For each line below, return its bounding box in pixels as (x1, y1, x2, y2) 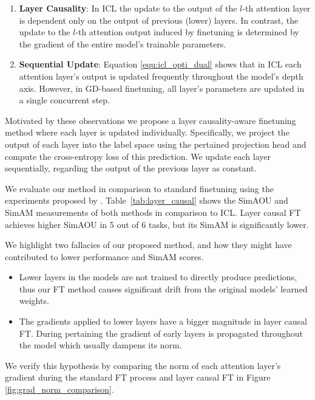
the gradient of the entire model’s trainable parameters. (19, 37, 226, 50)
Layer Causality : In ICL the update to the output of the (19, 2, 237, 14)
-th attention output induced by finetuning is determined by (75, 26, 299, 38)
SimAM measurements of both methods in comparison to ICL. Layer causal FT (5, 205, 301, 218)
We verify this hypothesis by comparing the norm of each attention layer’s (5, 359, 281, 371)
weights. (19, 294, 49, 307)
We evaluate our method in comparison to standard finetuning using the (5, 182, 274, 195)
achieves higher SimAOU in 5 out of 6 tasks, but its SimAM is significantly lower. (5, 218, 309, 230)
